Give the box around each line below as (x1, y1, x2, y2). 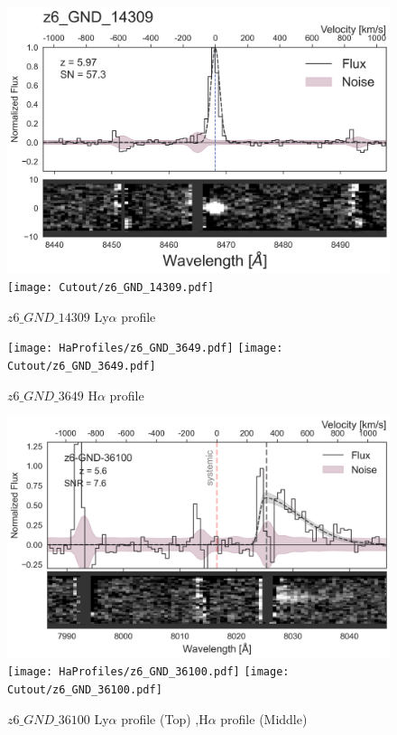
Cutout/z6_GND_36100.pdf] (7, 683, 162, 697)
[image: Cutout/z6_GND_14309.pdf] (7, 280, 215, 294)
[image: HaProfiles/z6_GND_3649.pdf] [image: (7, 342, 283, 355)
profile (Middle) (220, 709, 308, 728)
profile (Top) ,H (121, 709, 208, 728)
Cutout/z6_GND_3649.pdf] (7, 359, 156, 372)
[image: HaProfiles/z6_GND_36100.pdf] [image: (7, 665, 290, 679)
